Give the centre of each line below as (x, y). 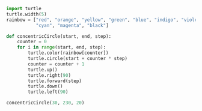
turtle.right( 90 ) (49, 75)
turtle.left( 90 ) (48, 92)
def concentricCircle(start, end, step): (59, 36)
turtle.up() (43, 70)
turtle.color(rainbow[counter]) (69, 53)
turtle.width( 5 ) (26, 14)
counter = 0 (32, 42)
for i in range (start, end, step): (62, 47)
